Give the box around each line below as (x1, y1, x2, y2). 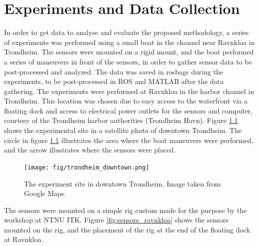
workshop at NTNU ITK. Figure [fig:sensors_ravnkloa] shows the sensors (4, 214, 229, 225)
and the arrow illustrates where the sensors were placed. (4, 144, 175, 155)
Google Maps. (24, 188, 66, 198)
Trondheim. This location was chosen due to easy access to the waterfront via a (4, 95, 248, 106)
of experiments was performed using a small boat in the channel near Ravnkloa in (4, 36, 255, 47)
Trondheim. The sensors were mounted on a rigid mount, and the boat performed (4, 46, 254, 57)
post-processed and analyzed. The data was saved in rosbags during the (4, 66, 223, 76)
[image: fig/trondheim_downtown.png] (24, 163, 149, 171)
